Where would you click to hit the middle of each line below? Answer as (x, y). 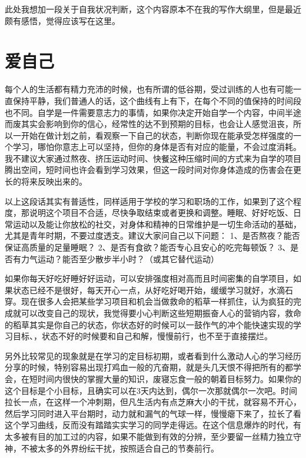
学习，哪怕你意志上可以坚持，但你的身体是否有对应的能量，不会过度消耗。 (157, 147)
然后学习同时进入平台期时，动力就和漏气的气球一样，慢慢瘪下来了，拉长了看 (153, 413)
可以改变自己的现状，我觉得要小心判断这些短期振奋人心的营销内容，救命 (161, 313)
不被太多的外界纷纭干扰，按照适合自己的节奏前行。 (120, 448)
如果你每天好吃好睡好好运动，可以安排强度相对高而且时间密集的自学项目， (149, 278)
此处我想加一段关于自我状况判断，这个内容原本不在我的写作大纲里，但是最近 (153, 9)
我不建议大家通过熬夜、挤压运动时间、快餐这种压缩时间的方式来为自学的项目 (153, 158)
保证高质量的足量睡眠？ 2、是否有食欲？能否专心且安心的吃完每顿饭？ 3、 (148, 247)
